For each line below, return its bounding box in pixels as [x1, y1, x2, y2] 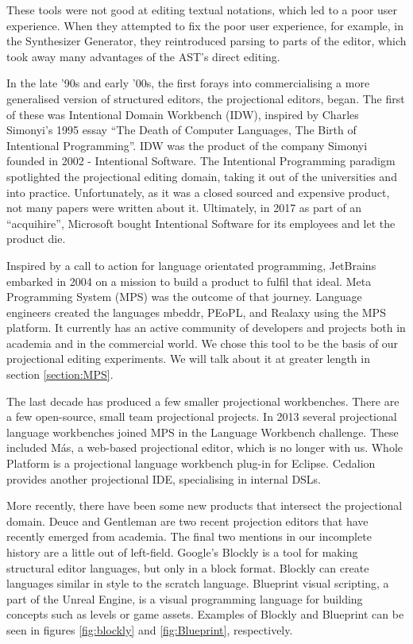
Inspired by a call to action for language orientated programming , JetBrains [6, 256, 376, 273]
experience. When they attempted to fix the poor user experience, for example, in [6, 17, 403, 33]
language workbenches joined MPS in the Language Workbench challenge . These [6, 423, 399, 440]
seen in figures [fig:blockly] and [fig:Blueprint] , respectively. [6, 621, 293, 638]
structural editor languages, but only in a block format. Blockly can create [6, 559, 369, 576]
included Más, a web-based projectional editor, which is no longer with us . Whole [6, 439, 403, 456]
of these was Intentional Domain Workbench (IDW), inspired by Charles [6, 106, 359, 122]
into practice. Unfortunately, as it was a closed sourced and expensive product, [6, 183, 390, 200]
